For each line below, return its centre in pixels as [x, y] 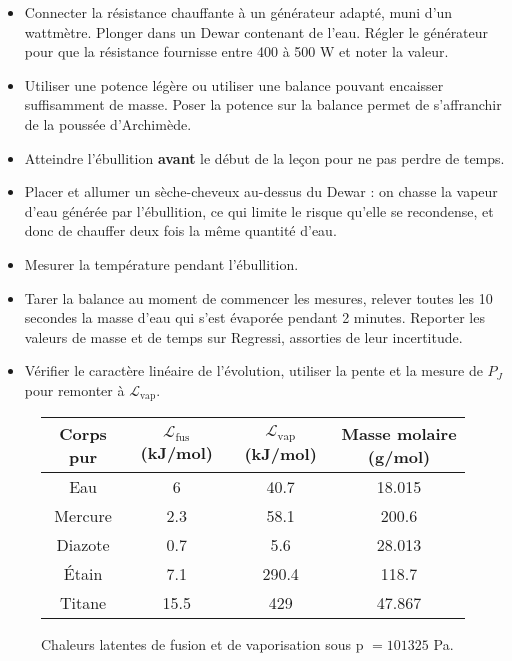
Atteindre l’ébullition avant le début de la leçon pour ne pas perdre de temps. [264, 157]
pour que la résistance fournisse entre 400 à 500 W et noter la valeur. [236, 51]
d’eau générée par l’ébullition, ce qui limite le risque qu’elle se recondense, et [259, 210]
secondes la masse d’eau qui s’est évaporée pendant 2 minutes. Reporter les [254, 317]
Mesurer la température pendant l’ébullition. [161, 263]
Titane [83, 603]
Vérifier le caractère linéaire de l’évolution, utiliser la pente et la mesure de [253, 370]
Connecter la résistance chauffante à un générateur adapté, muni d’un [238, 12]
